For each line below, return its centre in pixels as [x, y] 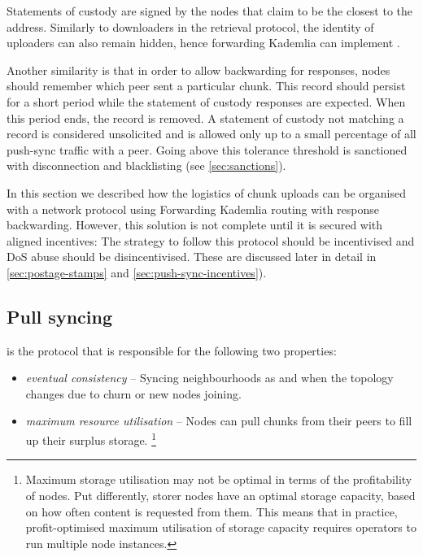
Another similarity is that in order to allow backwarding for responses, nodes [198, 70]
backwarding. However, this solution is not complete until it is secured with [195, 225]
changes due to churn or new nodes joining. [133, 393]
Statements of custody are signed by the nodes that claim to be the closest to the [210, 11]
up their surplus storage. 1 [91, 439]
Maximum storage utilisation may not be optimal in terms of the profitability [219, 479]
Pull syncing [59, 316]
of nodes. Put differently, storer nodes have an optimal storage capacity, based [220, 495]
